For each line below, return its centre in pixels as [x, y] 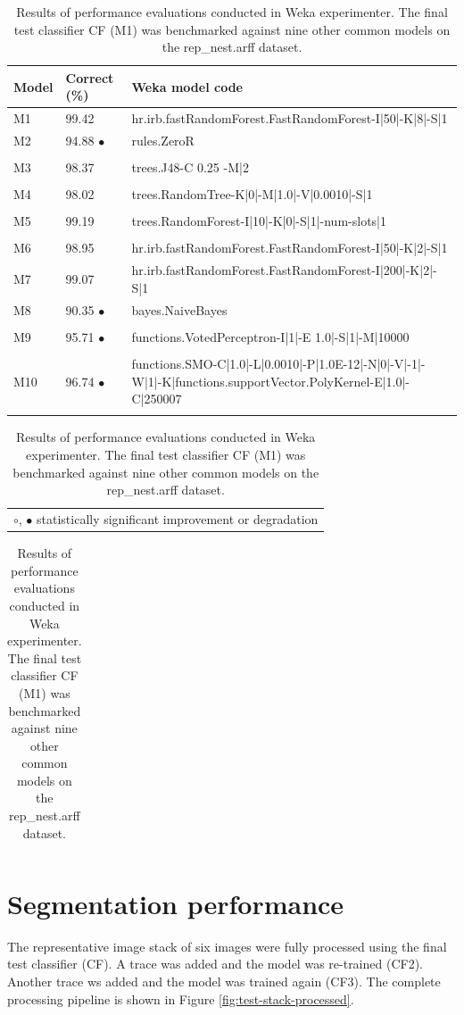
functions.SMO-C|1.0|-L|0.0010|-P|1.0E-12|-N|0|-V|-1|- [278, 363]
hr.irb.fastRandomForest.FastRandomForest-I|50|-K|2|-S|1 [290, 248]
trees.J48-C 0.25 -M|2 [190, 167]
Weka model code [187, 86]
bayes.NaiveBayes [179, 309]
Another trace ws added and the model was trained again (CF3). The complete [224, 982]
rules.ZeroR [163, 141]
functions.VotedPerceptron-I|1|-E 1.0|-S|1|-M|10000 [270, 336]
